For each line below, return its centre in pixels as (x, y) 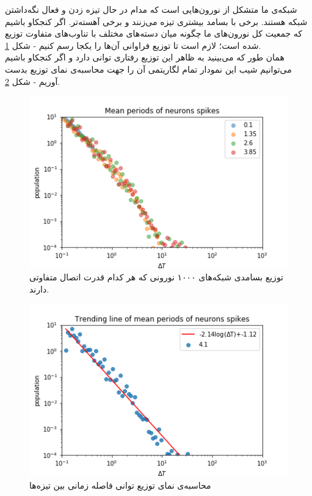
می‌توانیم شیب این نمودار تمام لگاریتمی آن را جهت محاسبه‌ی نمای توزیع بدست (148, 69)
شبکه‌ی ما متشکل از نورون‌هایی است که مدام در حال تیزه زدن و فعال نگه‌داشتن (151, 9)
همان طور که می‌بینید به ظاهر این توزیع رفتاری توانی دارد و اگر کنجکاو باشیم (145, 57)
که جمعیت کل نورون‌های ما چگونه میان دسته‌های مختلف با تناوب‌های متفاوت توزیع (154, 33)
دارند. (39, 289)
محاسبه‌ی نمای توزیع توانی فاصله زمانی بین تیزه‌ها (120, 485)
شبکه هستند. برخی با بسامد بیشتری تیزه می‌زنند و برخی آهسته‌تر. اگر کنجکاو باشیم (156, 21)
